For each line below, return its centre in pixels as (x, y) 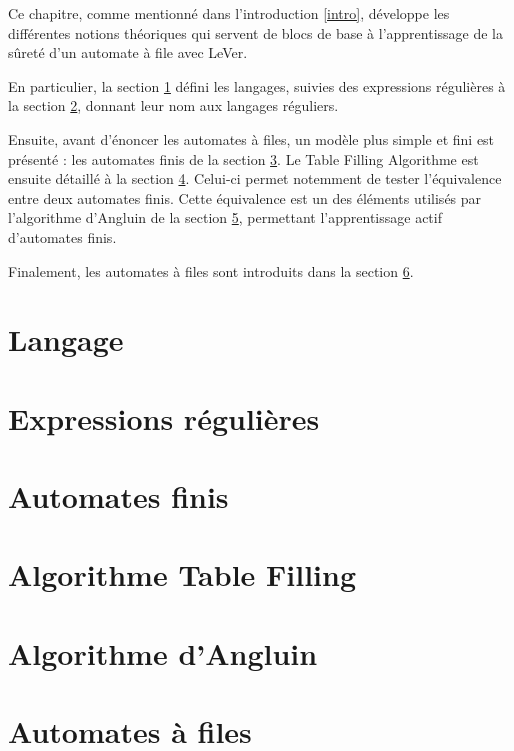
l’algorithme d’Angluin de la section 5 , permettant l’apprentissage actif (225, 217)
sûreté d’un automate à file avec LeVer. (128, 52)
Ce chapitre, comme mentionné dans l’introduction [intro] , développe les (229, 13)
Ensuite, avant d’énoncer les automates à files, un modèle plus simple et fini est (251, 138)
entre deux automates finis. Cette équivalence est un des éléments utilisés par (245, 197)
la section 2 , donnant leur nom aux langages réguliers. (173, 105)
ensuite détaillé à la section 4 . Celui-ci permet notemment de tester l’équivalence (255, 178)
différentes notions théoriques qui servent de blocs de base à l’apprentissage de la (256, 32)
